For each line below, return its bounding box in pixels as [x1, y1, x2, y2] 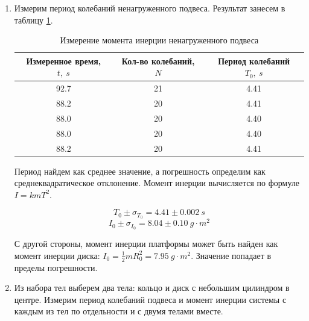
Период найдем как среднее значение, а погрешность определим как [14, 164, 266, 177]
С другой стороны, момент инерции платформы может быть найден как [14, 237, 278, 250]
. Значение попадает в [191, 249, 272, 261]
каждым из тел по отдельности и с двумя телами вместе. [14, 305, 223, 317]
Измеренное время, [26, 54, 101, 67]
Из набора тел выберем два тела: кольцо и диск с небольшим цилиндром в [14, 281, 290, 294]
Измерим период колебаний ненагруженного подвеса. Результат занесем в [14, 2, 285, 14]
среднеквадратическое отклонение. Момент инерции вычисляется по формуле [14, 176, 300, 189]
